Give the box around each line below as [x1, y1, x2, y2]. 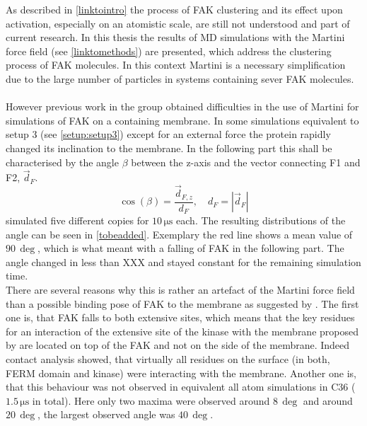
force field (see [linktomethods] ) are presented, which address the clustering [6, 43, 332, 58]
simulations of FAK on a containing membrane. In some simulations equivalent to [6, 113, 359, 127]
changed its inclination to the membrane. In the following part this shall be [6, 140, 332, 155]
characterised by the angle [6, 154, 119, 169]
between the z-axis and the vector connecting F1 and [131, 154, 361, 169]
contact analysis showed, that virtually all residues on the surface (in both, [6, 352, 330, 367]
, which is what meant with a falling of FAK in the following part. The [37, 241, 344, 255]
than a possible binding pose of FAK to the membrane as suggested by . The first [6, 296, 359, 311]
